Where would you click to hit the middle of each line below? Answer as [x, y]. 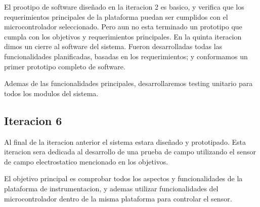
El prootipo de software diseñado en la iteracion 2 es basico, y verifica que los [124, 7]
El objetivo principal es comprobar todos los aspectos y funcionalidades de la [123, 178]
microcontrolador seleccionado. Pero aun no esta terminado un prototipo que [123, 27]
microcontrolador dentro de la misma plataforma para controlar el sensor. [118, 198]
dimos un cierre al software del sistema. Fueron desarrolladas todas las [113, 46]
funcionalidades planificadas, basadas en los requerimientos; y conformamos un [126, 56]
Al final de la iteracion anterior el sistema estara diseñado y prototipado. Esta [125, 141]
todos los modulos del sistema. [51, 93]
